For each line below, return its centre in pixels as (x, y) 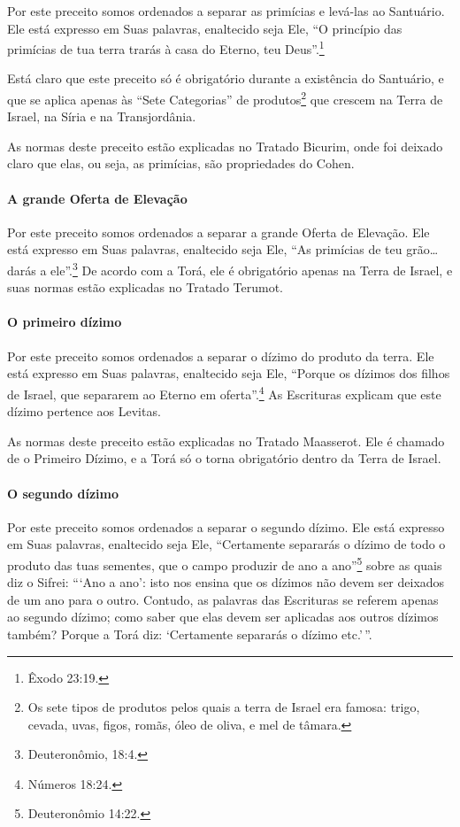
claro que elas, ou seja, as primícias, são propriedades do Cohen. (181, 163)
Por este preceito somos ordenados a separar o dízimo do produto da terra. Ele (221, 356)
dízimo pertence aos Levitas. (84, 411)
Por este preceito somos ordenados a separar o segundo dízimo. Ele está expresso (226, 526)
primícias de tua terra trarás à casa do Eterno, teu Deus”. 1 (166, 47)
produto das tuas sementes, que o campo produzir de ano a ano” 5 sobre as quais (225, 563)
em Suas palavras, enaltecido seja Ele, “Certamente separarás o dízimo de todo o (226, 544)
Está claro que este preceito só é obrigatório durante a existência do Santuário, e (226, 78)
